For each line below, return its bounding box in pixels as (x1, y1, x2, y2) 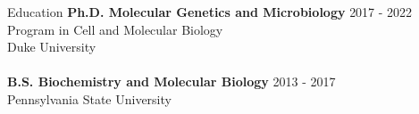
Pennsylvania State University (7, 89, 172, 108)
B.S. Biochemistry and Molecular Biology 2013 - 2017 (7, 72, 336, 91)
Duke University (7, 37, 96, 56)
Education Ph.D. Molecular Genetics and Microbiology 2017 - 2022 (7, 3, 413, 20)
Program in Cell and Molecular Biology (7, 20, 223, 38)
